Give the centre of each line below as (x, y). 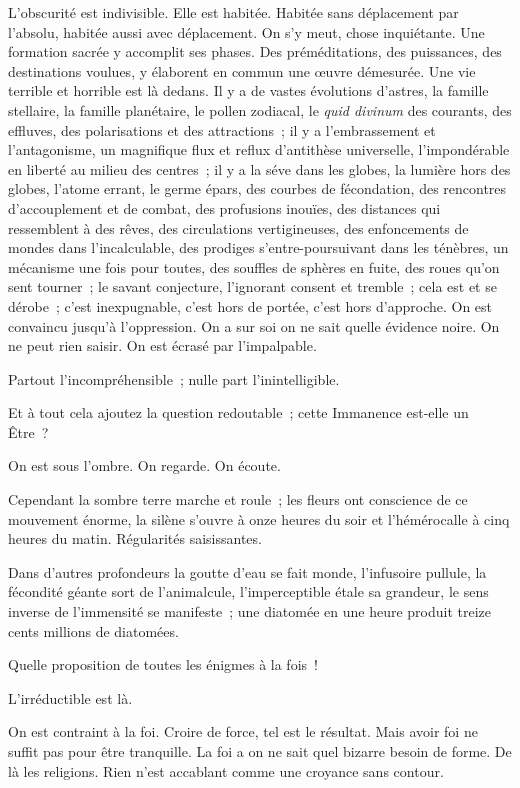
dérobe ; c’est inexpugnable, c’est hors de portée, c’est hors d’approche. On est (250, 305)
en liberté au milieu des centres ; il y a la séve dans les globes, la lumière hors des (259, 168)
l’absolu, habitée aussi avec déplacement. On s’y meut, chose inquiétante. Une (246, 31)
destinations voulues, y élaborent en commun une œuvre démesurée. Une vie (242, 70)
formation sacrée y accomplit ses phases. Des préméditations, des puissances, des (255, 51)
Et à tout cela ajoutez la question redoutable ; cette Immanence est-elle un (238, 412)
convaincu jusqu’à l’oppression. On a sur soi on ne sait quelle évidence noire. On (254, 325)
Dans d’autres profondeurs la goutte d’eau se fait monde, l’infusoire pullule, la (247, 571)
